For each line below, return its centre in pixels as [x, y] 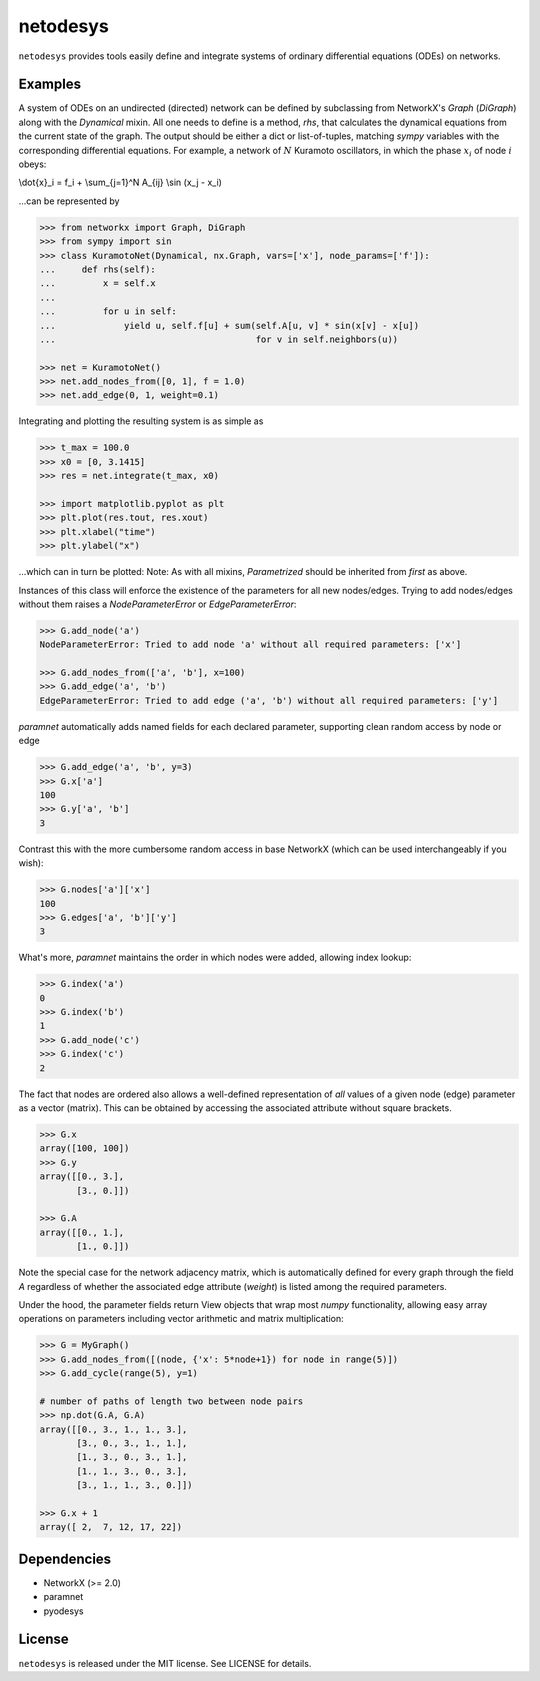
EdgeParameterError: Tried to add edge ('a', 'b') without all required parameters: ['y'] [269, 700]
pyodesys [63, 1611]
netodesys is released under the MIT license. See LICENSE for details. [165, 1663]
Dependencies [65, 1558]
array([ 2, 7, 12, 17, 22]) [111, 1527]
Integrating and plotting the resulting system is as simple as [141, 421]
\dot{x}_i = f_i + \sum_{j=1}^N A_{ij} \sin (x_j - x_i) [120, 182]
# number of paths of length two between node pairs [171, 1401]
